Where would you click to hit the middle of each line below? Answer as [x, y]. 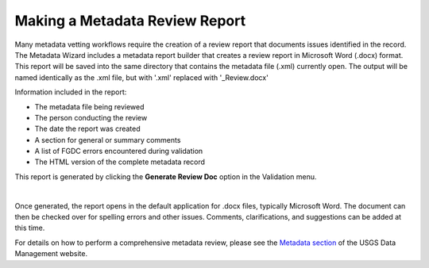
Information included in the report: [71, 92]
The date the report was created [87, 129]
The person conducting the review [91, 117]
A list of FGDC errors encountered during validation [119, 151]
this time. [30, 228]
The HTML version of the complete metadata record [120, 162]
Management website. [51, 254]
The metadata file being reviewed [89, 106]
